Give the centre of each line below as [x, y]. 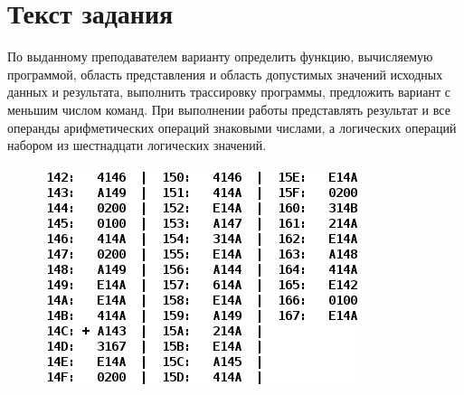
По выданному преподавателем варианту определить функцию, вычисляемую [220, 56]
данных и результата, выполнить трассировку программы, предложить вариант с [229, 92]
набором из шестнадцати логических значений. [137, 145]
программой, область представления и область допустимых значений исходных [225, 74]
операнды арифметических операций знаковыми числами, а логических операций [232, 127]
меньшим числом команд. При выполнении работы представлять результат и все [229, 109]
